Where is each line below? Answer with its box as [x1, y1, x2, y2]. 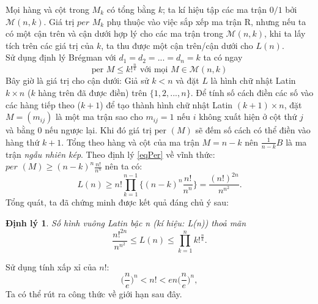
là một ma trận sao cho [55, 110, 143, 123]
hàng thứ [6, 135, 40, 148]
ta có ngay [203, 51, 243, 64]
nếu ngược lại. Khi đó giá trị [45, 124, 152, 136]
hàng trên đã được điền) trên [38, 86, 147, 98]
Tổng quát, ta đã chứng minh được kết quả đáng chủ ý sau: [6, 196, 229, 209]
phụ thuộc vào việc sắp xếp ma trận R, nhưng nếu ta [106, 15, 306, 28]
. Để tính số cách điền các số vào [190, 86, 314, 98]
